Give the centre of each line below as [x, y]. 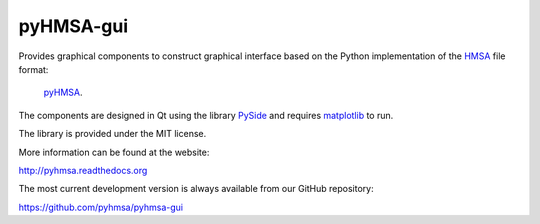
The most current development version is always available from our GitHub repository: [196, 189]
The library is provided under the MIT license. [112, 134]
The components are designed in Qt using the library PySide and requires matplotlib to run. [206, 115]
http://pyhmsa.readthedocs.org [83, 170]
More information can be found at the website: [114, 152]
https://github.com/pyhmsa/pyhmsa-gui [101, 207]
